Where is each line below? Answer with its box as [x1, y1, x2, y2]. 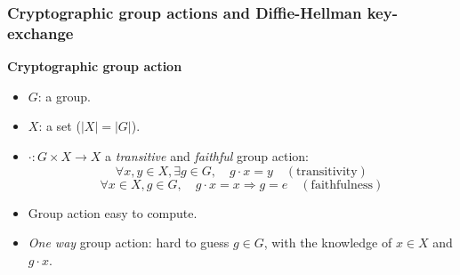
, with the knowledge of [263, 233, 392, 252]
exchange [7, 21, 74, 44]
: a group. [37, 86, 91, 105]
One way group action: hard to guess [28, 233, 230, 252]
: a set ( [38, 117, 81, 135]
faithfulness [311, 178, 374, 191]
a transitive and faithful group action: [105, 146, 309, 165]
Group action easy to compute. [28, 203, 198, 222]
